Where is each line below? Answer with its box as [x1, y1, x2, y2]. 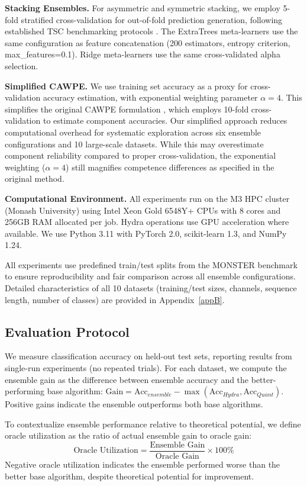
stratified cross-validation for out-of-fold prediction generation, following [21, 13, 283, 25]
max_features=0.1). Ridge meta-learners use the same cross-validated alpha [5, 48, 280, 60]
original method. [5, 172, 64, 185]
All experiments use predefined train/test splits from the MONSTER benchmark [5, 258, 298, 271]
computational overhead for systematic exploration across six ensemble [5, 125, 261, 138]
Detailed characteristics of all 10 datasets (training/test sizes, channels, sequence [5, 282, 297, 294]
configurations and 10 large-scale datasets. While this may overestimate [5, 137, 264, 150]
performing [5, 385, 44, 397]
